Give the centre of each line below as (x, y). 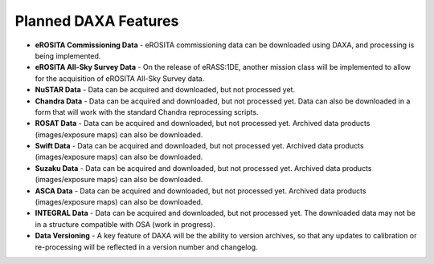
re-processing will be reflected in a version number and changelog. (146, 247)
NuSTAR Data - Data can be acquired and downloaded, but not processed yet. (165, 90)
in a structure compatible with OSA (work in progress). (125, 224)
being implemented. (68, 55)
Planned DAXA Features (97, 21)
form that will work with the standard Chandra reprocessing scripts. (147, 112)
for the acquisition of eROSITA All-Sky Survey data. (120, 78)
